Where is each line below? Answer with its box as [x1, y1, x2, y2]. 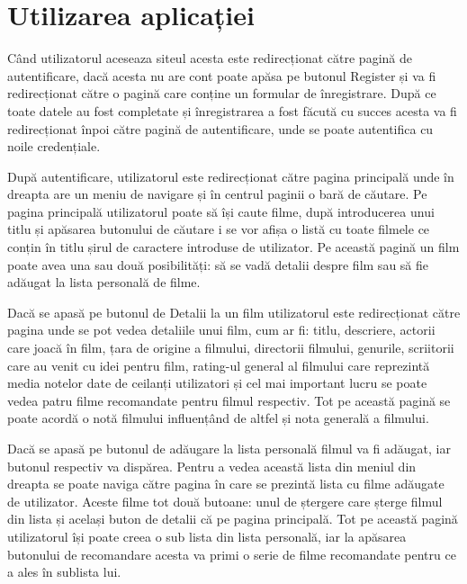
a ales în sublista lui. [7, 562, 121, 581]
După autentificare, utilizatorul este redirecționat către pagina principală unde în [7, 166, 454, 185]
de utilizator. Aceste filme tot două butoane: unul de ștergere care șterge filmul [7, 491, 443, 510]
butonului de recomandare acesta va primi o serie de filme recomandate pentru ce [7, 544, 456, 563]
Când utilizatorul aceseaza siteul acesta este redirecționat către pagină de [7, 49, 412, 67]
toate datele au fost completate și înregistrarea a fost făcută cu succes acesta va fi [7, 101, 457, 120]
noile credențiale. [7, 137, 101, 156]
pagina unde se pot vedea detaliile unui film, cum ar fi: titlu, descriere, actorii [7, 320, 436, 339]
